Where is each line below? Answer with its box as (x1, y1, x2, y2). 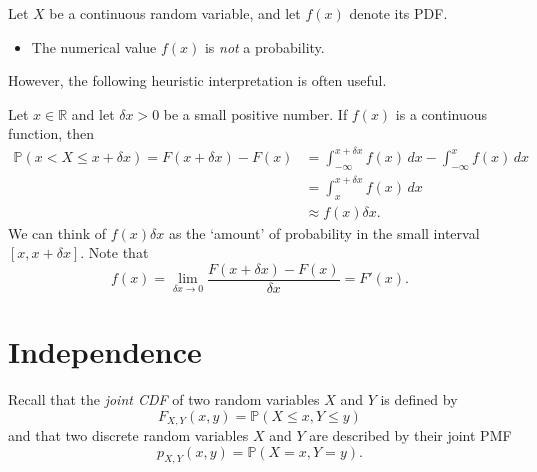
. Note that (80, 242, 149, 263)
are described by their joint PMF (309, 425, 512, 446)
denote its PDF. (349, 3, 448, 23)
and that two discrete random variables (8, 425, 249, 446)
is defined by (380, 389, 458, 410)
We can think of (8, 222, 107, 243)
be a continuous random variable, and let (49, 3, 301, 23)
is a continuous (395, 103, 488, 124)
